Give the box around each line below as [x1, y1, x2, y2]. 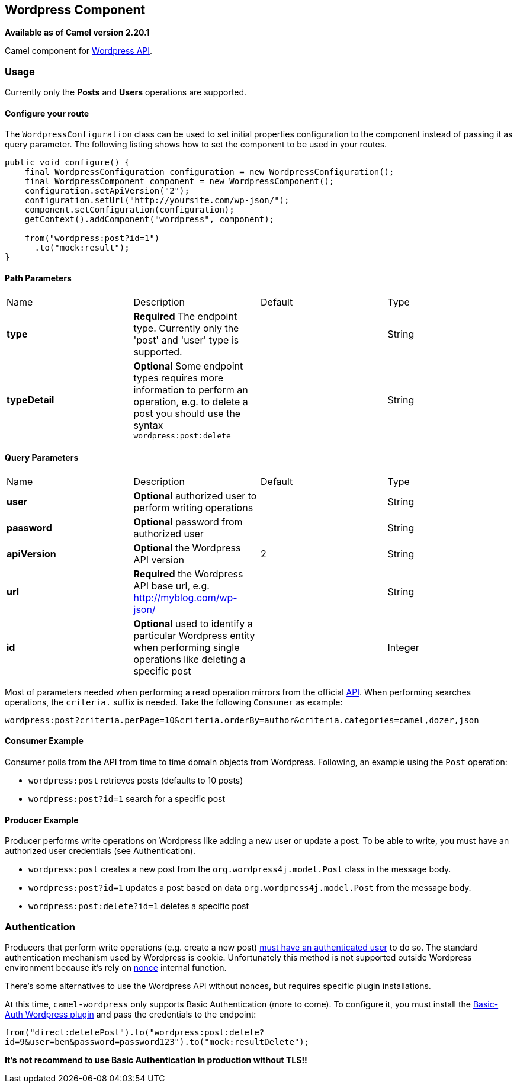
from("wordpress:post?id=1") [24, 233, 160, 243]
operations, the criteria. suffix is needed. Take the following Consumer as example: [5, 697, 343, 707]
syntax [133, 419, 163, 431]
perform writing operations [133, 501, 253, 513]
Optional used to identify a [133, 617, 253, 630]
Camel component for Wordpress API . [5, 46, 153, 56]
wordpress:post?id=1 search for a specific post [28, 794, 226, 804]
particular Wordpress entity [133, 629, 255, 641]
